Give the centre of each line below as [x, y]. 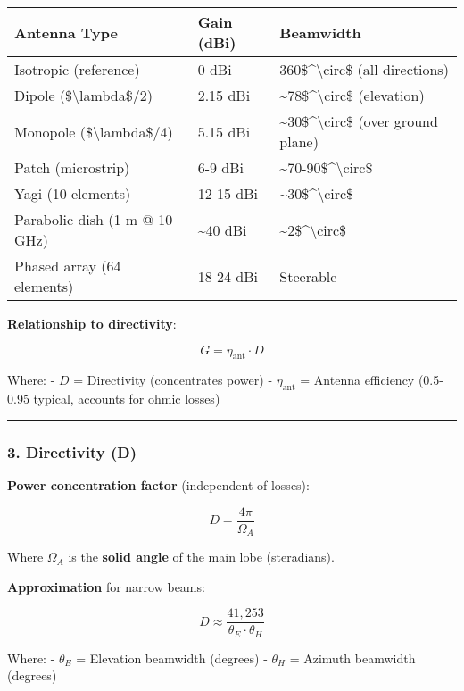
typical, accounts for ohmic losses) [127, 399]
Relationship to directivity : [92, 323]
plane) [299, 142]
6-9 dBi [220, 167]
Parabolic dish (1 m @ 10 [94, 219]
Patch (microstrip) [72, 167]
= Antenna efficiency [357, 380]
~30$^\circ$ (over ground [359, 121]
